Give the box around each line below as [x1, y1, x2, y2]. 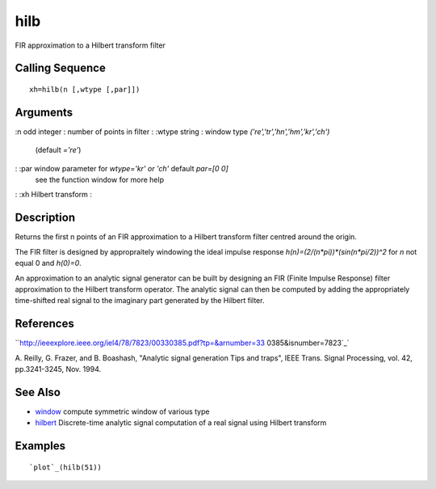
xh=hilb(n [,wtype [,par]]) [29, 85, 140, 94]
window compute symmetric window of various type [35, 407, 210, 416]
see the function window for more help [35, 175, 165, 185]
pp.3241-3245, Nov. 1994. [15, 364, 101, 373]
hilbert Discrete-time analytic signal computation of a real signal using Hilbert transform [35, 418, 327, 428]
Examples [15, 439, 66, 453]
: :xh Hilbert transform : [15, 190, 93, 200]
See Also [15, 385, 61, 399]
